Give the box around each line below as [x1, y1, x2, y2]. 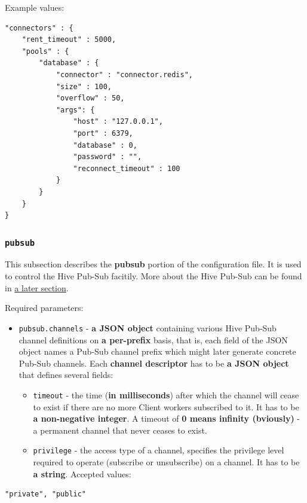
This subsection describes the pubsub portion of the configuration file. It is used [5, 258, 302, 270]
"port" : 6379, [73, 129, 133, 138]
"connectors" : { [5, 23, 73, 32]
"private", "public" [5, 490, 87, 499]
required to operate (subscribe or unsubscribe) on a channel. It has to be [33, 455, 300, 468]
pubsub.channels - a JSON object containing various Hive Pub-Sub [19, 321, 277, 334]
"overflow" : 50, [56, 94, 125, 103]
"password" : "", [73, 153, 142, 161]
